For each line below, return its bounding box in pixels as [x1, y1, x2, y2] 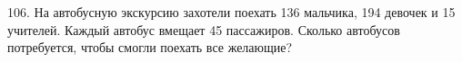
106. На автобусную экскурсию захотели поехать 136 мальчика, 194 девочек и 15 [7, 3, 456, 21]
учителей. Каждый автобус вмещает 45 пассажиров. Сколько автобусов [7, 20, 400, 39]
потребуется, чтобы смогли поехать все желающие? [7, 38, 293, 57]
